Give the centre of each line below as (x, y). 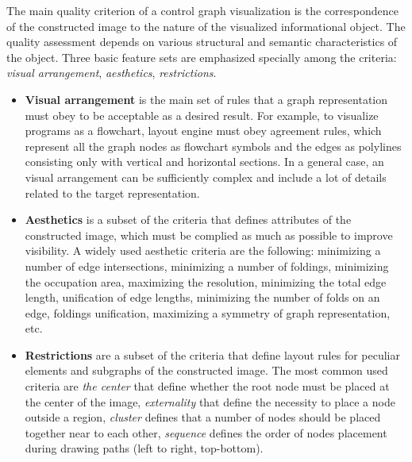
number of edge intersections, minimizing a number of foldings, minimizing (207, 266)
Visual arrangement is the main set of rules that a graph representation (206, 99)
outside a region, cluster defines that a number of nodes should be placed (203, 417)
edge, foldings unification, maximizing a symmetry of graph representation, (208, 312)
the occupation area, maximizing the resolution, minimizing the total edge (206, 281)
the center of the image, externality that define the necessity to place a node (210, 401)
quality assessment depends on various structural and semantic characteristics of (202, 42)
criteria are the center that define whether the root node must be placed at (207, 386)
